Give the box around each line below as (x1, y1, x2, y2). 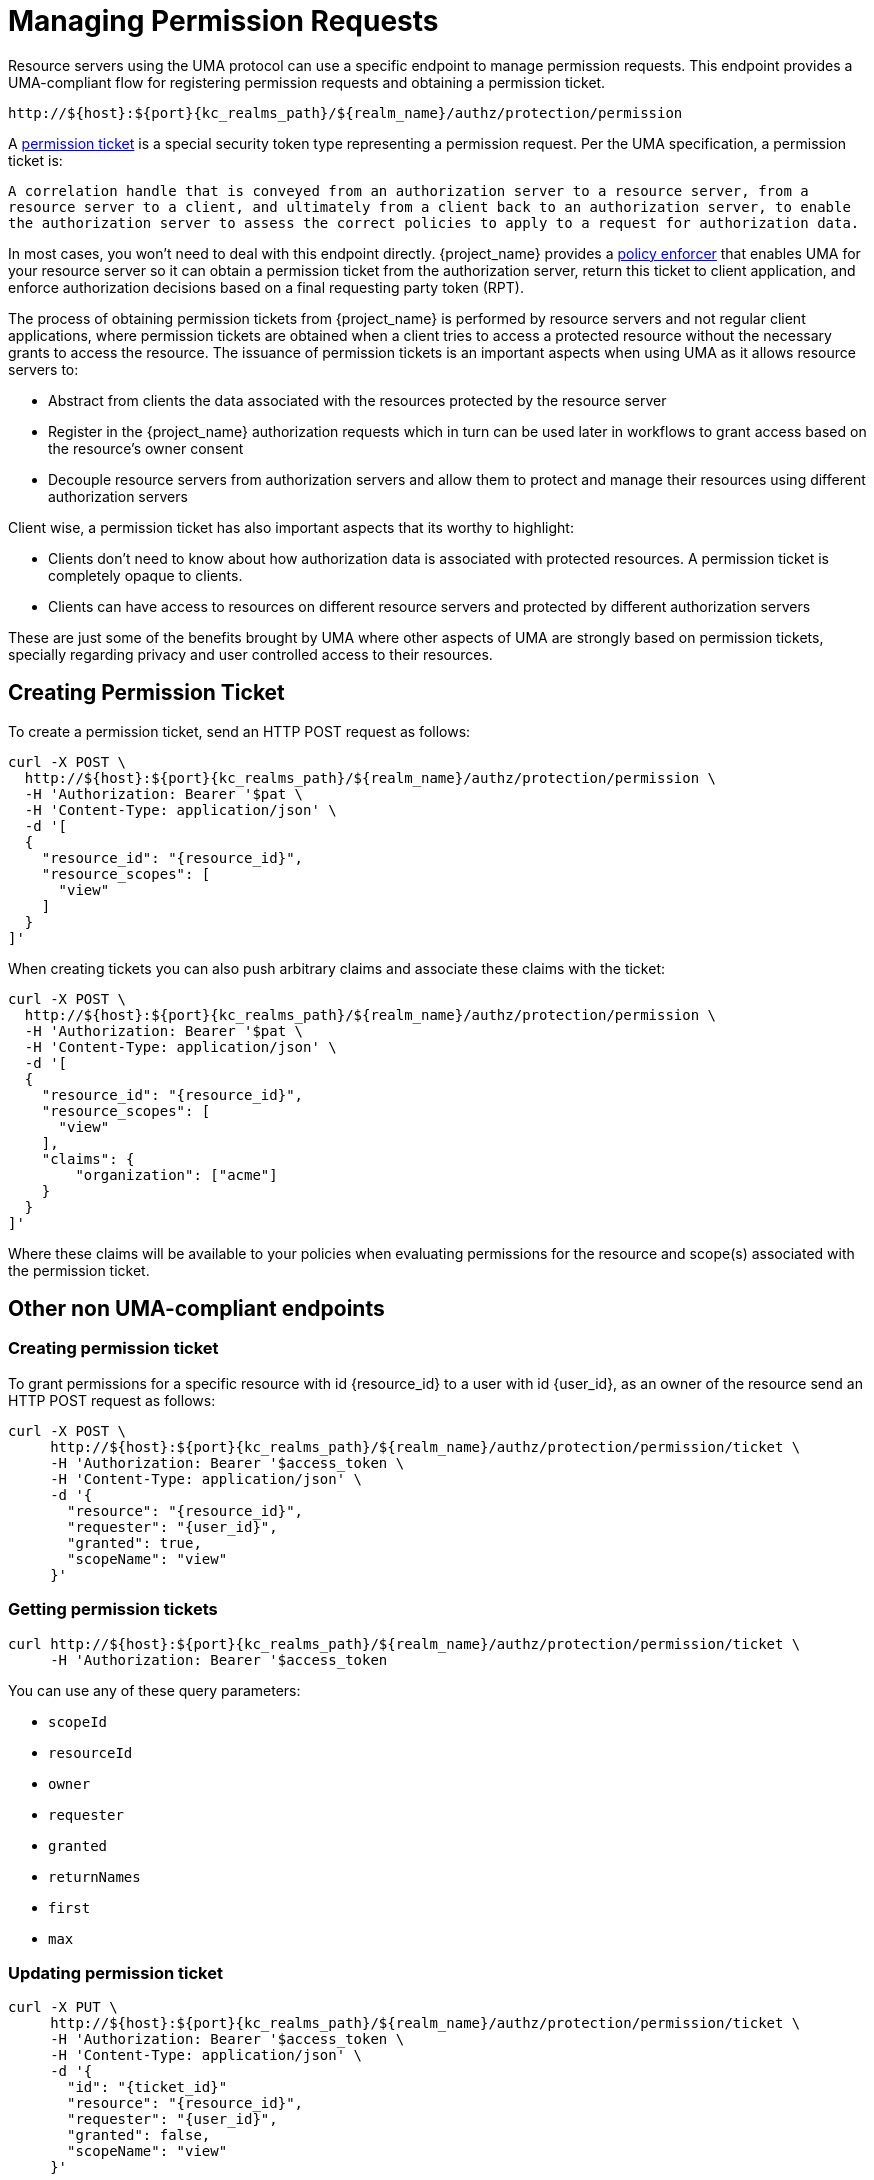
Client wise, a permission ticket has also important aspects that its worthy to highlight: (8, 518, 574, 536)
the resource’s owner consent (48, 439, 244, 457)
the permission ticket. (8, 1261, 150, 1279)
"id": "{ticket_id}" (67, 2079, 228, 2096)
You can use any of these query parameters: (8, 1681, 301, 1699)
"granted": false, (67, 2127, 211, 2144)
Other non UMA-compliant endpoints (8, 1296, 385, 1322)
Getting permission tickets (8, 1599, 218, 1620)
